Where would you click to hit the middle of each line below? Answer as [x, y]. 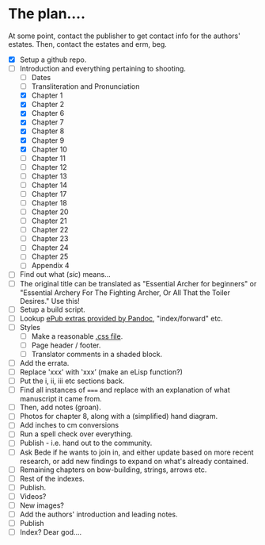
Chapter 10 [49, 149]
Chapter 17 [49, 194]
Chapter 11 [48, 158]
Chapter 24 [50, 248]
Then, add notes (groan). [60, 407]
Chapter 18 [49, 202]
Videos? [33, 496]
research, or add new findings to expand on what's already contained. [134, 461]
